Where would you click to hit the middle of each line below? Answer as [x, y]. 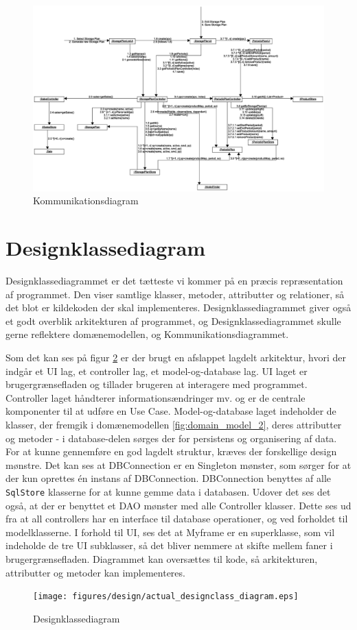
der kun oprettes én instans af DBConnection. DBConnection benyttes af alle [169, 478]
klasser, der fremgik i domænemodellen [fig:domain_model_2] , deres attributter [174, 425]
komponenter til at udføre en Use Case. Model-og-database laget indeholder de [171, 411]
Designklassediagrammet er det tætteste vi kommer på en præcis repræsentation [174, 281]
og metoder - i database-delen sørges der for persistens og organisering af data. [171, 438]
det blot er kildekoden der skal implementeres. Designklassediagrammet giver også [178, 307]
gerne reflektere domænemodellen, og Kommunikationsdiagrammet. [147, 334]
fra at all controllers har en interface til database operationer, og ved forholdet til [177, 519]
